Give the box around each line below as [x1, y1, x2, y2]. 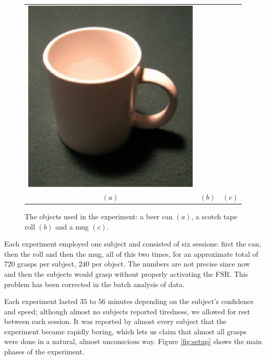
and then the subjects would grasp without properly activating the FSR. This [4, 268, 248, 279]
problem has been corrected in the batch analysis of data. [4, 278, 185, 289]
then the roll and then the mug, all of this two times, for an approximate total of [4, 248, 258, 259]
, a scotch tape [191, 211, 237, 221]
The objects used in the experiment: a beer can [25, 211, 173, 221]
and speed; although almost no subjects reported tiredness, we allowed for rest [4, 306, 250, 316]
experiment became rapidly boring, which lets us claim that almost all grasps [4, 326, 247, 336]
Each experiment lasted [4, 296, 78, 307]
